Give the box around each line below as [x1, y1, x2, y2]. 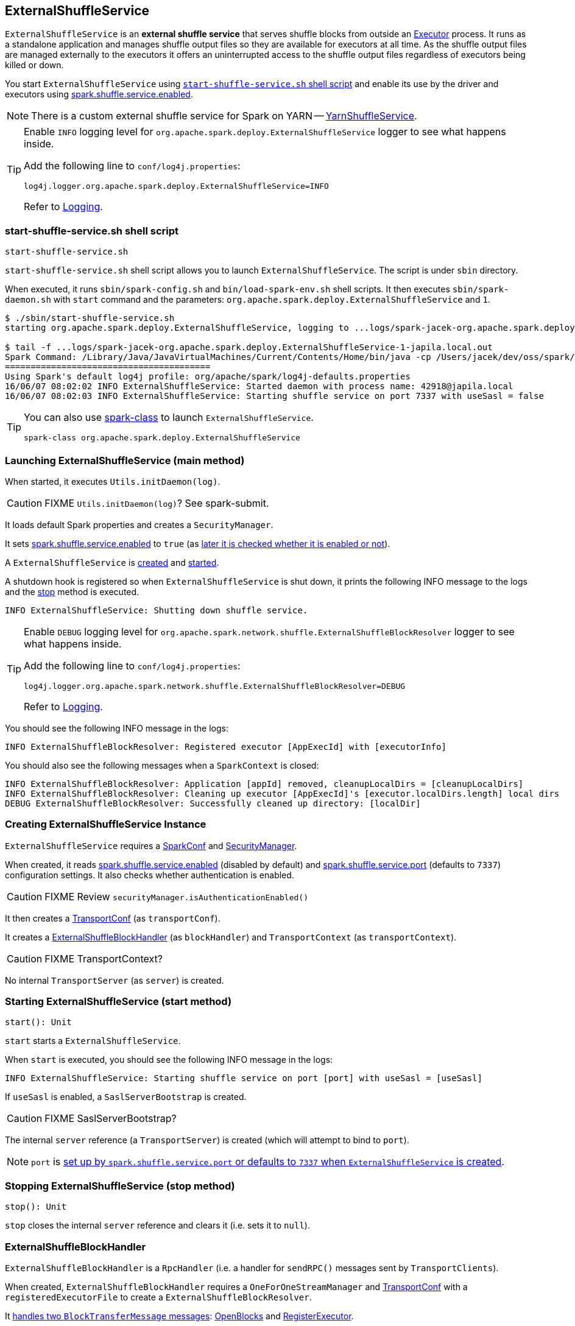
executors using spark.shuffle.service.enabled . [5, 89, 193, 100]
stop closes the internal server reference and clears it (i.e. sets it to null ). [5, 1220, 310, 1231]
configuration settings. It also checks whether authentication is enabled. [5, 869, 294, 880]
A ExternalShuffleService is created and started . [5, 557, 219, 568]
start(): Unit [5, 1017, 72, 1028]
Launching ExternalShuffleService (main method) [5, 454, 245, 467]
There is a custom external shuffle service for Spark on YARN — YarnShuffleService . [31, 110, 417, 122]
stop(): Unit [5, 1202, 67, 1212]
